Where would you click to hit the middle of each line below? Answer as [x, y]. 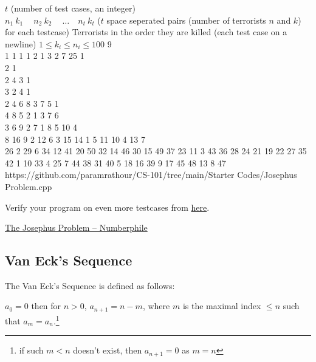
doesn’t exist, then [108, 350]
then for [46, 306]
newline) [21, 43]
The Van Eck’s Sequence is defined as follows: [90, 285]
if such [31, 350]
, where [156, 306]
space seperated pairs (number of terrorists [186, 20]
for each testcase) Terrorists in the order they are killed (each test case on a [146, 32]
